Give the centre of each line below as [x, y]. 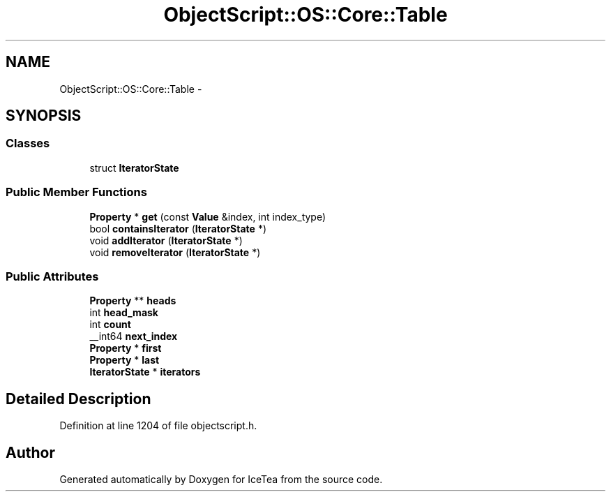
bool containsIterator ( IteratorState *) [178, 228]
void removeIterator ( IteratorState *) [175, 252]
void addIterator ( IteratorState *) [166, 240]
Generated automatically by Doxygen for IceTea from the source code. [221, 479]
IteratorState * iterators [145, 372]
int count [110, 325]
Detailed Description [78, 399]
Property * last [125, 360]
